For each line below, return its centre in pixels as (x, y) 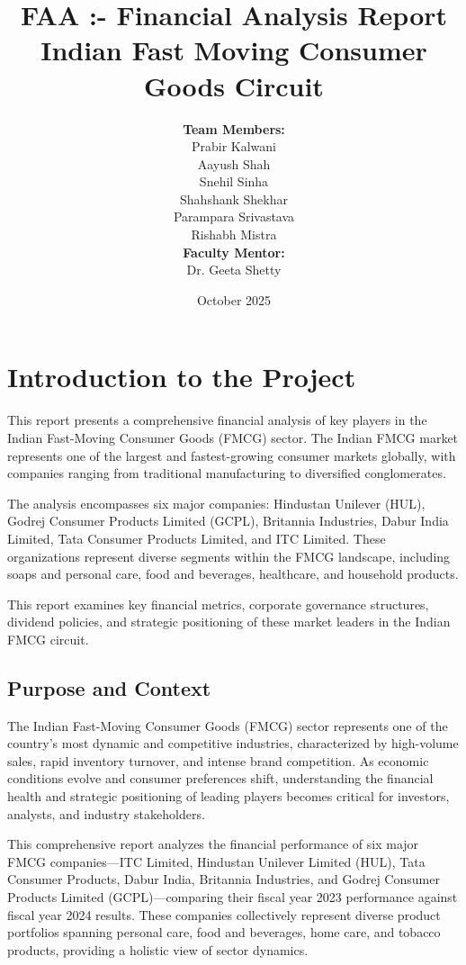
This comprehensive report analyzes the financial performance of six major (213, 844)
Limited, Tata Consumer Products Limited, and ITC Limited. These (197, 538)
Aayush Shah (234, 163)
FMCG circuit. (48, 639)
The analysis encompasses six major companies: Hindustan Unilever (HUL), (216, 503)
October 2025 (234, 299)
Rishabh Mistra (234, 234)
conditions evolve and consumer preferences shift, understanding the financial (220, 778)
